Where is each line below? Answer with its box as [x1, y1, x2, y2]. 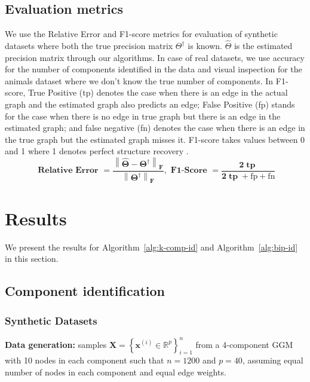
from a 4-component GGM [195, 338, 293, 350]
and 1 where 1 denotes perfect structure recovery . [5, 145, 189, 157]
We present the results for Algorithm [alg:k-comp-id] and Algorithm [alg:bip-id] [5, 240, 298, 253]
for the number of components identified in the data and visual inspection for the [5, 63, 302, 75]
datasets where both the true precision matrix [5, 39, 173, 52]
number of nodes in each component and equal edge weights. [5, 365, 226, 378]
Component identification [5, 282, 165, 300]
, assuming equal [242, 354, 303, 366]
